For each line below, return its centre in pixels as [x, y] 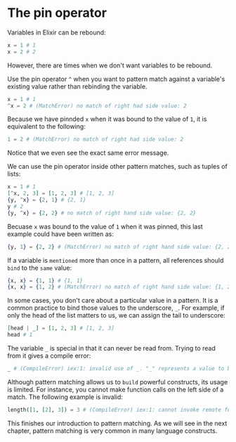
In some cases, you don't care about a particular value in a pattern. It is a [113, 301]
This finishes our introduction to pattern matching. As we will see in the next [117, 423]
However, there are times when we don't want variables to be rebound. [110, 65]
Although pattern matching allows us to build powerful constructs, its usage [118, 382]
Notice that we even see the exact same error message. [88, 153]
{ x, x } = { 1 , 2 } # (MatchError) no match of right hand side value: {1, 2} [120, 287]
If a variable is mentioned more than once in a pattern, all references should [116, 260]
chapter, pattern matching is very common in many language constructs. [112, 431]
